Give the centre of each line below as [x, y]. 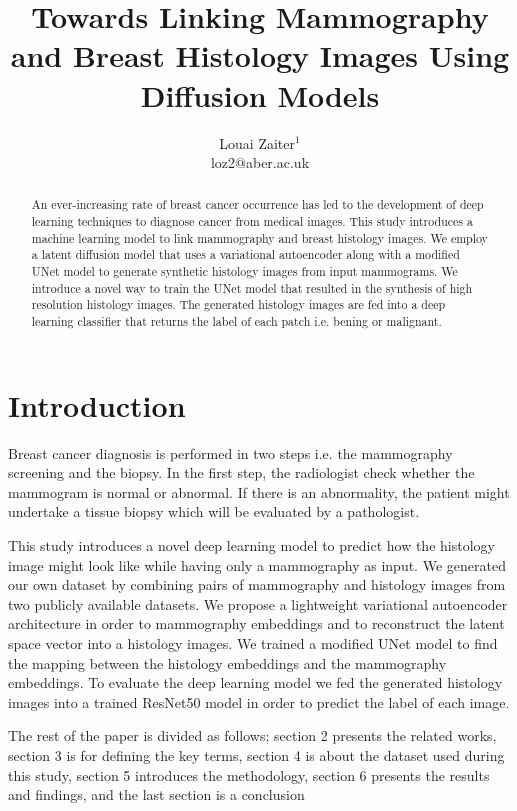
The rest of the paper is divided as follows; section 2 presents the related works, [252, 735]
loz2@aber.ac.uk [260, 162]
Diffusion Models [260, 94]
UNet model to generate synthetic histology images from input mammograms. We [244, 271]
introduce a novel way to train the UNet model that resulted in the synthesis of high [252, 287]
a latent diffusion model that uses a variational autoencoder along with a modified [245, 254]
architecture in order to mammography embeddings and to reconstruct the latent [256, 623]
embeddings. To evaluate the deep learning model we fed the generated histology [255, 682]
